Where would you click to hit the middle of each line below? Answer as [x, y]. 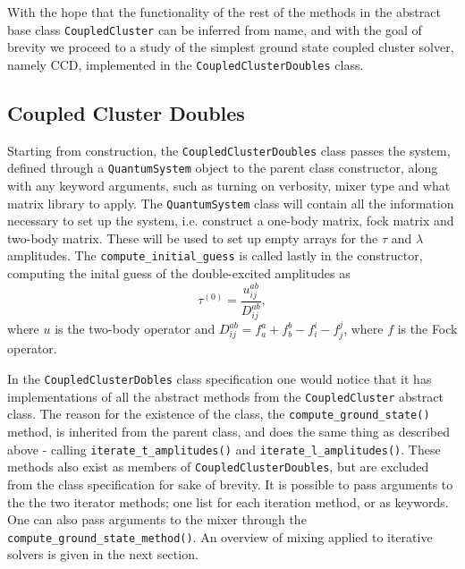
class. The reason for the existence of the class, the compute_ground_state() [219, 414]
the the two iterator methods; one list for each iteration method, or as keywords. [228, 501]
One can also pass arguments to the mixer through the [157, 519]
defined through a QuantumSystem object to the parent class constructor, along [223, 168]
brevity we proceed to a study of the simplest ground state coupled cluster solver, [231, 47]
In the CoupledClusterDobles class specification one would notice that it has [220, 379]
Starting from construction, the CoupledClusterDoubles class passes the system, [229, 150]
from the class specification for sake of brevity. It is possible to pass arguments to [230, 484]
